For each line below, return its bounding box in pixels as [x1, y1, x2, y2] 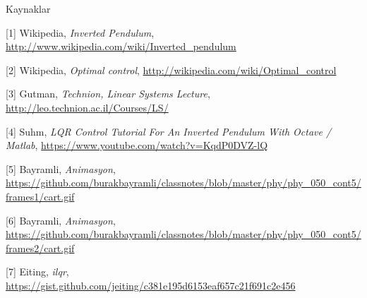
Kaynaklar [6, 1, 51, 16]
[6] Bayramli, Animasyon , [6, 213, 116, 227]
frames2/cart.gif [6, 240, 75, 255]
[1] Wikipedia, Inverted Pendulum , [6, 25, 155, 40]
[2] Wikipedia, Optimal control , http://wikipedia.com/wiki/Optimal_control [6, 62, 337, 77]
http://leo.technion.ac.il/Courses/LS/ [6, 100, 169, 114]
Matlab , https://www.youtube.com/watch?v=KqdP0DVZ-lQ [6, 138, 268, 153]
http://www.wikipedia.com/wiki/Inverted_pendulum [6, 39, 236, 54]
